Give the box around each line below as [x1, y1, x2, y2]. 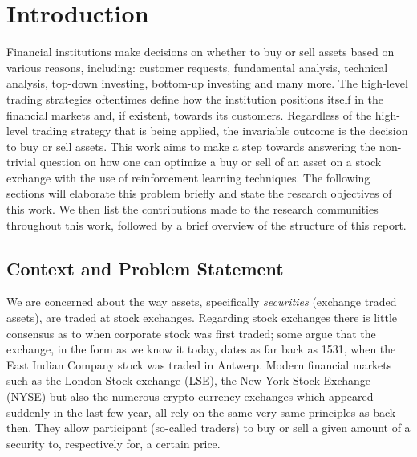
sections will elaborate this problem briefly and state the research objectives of [6, 185, 392, 202]
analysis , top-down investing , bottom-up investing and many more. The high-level [6, 75, 408, 92]
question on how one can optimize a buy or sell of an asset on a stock [39, 153, 382, 170]
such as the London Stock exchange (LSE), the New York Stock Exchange [6, 372, 371, 389]
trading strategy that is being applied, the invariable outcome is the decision [31, 122, 408, 139]
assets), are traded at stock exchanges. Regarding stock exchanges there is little [6, 309, 398, 326]
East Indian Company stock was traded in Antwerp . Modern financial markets [6, 356, 392, 373]
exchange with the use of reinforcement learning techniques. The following [6, 169, 370, 186]
